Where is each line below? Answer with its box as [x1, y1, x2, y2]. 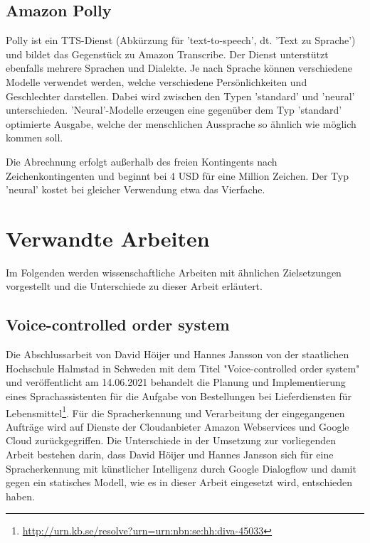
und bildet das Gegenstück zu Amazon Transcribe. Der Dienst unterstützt [6, 46, 329, 61]
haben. [6, 488, 35, 503]
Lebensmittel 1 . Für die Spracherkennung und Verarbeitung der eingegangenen [6, 403, 345, 420]
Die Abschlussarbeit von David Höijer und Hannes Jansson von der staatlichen [6, 347, 349, 362]
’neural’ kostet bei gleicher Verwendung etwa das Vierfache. [6, 182, 265, 197]
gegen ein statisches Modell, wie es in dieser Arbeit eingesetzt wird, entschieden [6, 475, 353, 490]
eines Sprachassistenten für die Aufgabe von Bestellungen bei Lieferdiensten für [6, 389, 351, 404]
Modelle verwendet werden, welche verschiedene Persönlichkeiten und [6, 74, 307, 89]
